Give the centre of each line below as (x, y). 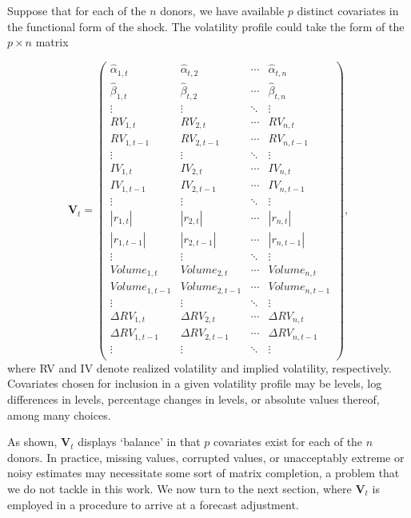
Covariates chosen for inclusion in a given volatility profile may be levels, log (195, 383)
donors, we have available (222, 10)
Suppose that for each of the (77, 10)
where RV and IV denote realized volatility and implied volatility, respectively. (200, 367)
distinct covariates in (348, 10)
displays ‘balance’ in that (139, 442)
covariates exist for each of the (288, 442)
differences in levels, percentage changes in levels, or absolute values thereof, (194, 398)
